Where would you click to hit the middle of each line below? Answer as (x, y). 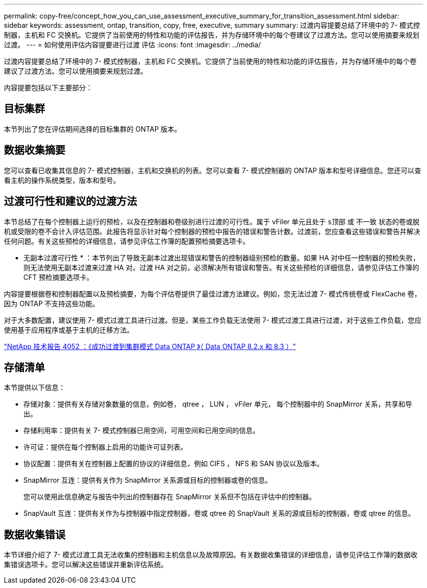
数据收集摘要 (35, 150)
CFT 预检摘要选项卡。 (58, 277)
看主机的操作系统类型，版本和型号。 (62, 180)
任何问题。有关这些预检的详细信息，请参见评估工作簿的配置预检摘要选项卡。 (127, 241)
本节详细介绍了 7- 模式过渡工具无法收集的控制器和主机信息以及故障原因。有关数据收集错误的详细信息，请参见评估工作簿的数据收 (211, 555)
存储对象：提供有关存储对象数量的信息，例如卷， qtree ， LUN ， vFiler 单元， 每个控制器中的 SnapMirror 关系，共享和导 (218, 404)
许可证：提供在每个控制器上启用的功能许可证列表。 (105, 447)
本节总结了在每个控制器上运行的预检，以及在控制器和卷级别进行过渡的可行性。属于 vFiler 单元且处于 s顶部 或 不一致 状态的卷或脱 (212, 221)
